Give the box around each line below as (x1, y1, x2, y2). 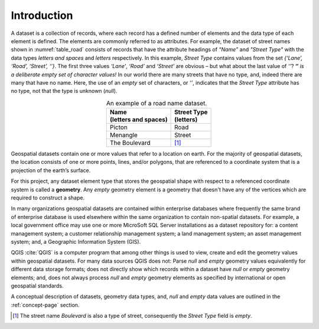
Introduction (11, 9, 73, 22)
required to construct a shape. (11, 194, 85, 201)
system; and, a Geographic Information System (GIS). (11, 238, 141, 245)
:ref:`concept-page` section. (11, 301, 80, 308)
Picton (109, 123, 128, 131)
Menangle (109, 131, 138, 139)
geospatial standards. (11, 282, 64, 289)
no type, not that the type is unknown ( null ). (11, 88, 118, 95)
